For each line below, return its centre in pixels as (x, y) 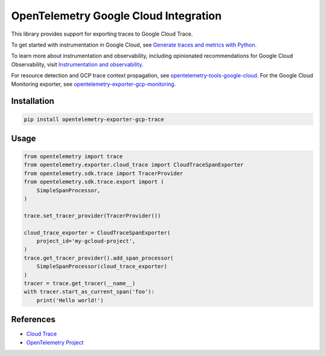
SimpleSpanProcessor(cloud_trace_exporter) (102, 267)
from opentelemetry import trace (73, 157)
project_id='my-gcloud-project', (86, 241)
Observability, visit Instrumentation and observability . (77, 64)
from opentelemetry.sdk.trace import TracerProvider (104, 173)
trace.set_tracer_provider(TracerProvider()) (92, 215)
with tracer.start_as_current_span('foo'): (89, 292)
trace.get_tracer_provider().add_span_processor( (99, 258)
